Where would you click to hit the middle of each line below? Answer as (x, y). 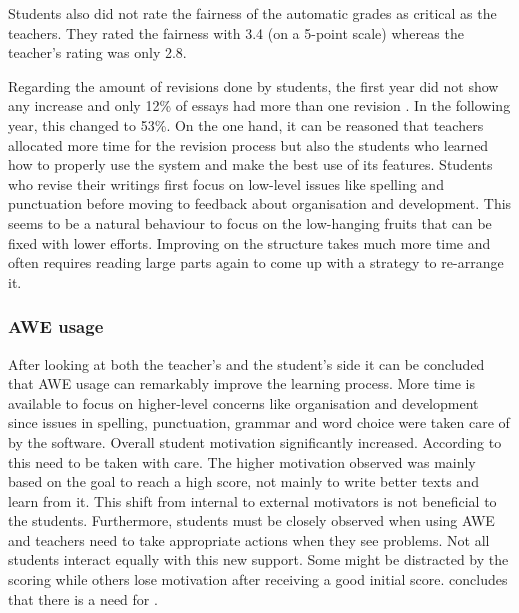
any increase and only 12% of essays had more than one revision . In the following (259, 105)
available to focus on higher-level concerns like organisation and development (243, 402)
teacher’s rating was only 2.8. (97, 52)
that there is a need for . (83, 598)
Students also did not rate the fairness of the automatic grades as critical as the (252, 13)
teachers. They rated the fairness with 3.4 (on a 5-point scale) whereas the (236, 32)
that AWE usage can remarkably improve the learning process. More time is (241, 383)
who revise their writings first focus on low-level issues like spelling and (226, 183)
